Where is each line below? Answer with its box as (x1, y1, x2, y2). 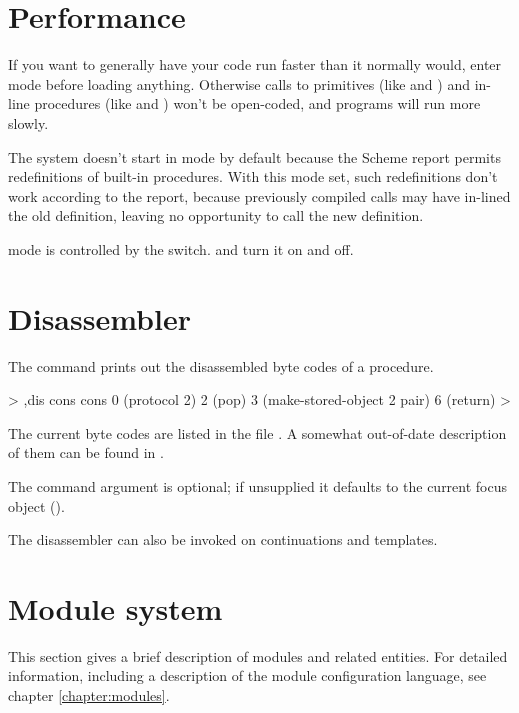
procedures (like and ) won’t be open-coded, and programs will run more (34, 93, 481, 114)
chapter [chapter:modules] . (8, 685, 170, 706)
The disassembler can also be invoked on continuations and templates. (8, 529, 438, 550)
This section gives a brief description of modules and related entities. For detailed (8, 645, 508, 666)
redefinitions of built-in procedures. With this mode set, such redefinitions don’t (8, 166, 498, 187)
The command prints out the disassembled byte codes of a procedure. (8, 355, 434, 376)
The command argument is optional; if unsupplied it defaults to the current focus (8, 475, 508, 496)
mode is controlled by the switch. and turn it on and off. (8, 238, 354, 259)
